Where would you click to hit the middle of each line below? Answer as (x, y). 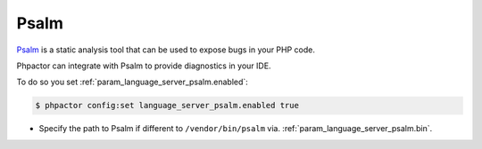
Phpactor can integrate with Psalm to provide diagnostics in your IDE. (144, 66)
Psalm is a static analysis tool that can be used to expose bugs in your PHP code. (166, 50)
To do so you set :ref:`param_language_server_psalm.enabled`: (133, 82)
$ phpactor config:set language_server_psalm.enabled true (167, 106)
